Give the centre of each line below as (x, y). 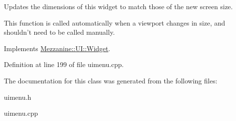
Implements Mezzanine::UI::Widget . (57, 48)
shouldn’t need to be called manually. (59, 32)
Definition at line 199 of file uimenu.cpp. (64, 64)
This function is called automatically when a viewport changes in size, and (115, 22)
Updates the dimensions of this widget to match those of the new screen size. (118, 6)
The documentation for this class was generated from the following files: (111, 80)
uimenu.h (18, 97)
